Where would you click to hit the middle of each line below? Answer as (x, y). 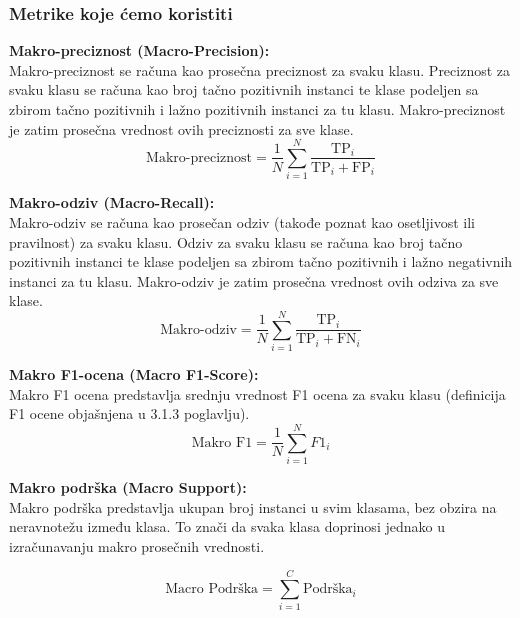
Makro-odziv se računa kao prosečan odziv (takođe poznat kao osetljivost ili (242, 221)
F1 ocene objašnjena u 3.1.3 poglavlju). (129, 413)
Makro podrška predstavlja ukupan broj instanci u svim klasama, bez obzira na (253, 506)
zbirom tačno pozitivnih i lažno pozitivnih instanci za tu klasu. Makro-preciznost (257, 109)
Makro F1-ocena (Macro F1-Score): (134, 374)
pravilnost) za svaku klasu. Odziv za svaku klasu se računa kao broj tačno (236, 241)
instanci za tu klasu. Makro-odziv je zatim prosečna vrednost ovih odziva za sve (254, 280)
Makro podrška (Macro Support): (128, 486)
